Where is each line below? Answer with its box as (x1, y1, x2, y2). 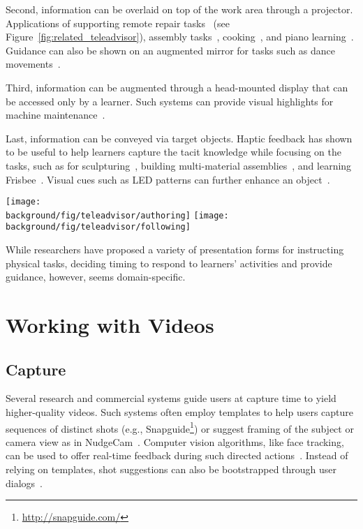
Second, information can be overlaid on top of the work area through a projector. (6, 2, 353, 16)
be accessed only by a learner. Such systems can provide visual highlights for (6, 94, 334, 108)
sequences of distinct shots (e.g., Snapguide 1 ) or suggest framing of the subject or (6, 419, 354, 435)
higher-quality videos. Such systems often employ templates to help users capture (6, 405, 354, 419)
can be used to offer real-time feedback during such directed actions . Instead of (6, 448, 348, 463)
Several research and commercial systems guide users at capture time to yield (6, 391, 336, 405)
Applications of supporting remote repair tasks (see (6, 15, 230, 30)
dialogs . (6, 475, 43, 490)
